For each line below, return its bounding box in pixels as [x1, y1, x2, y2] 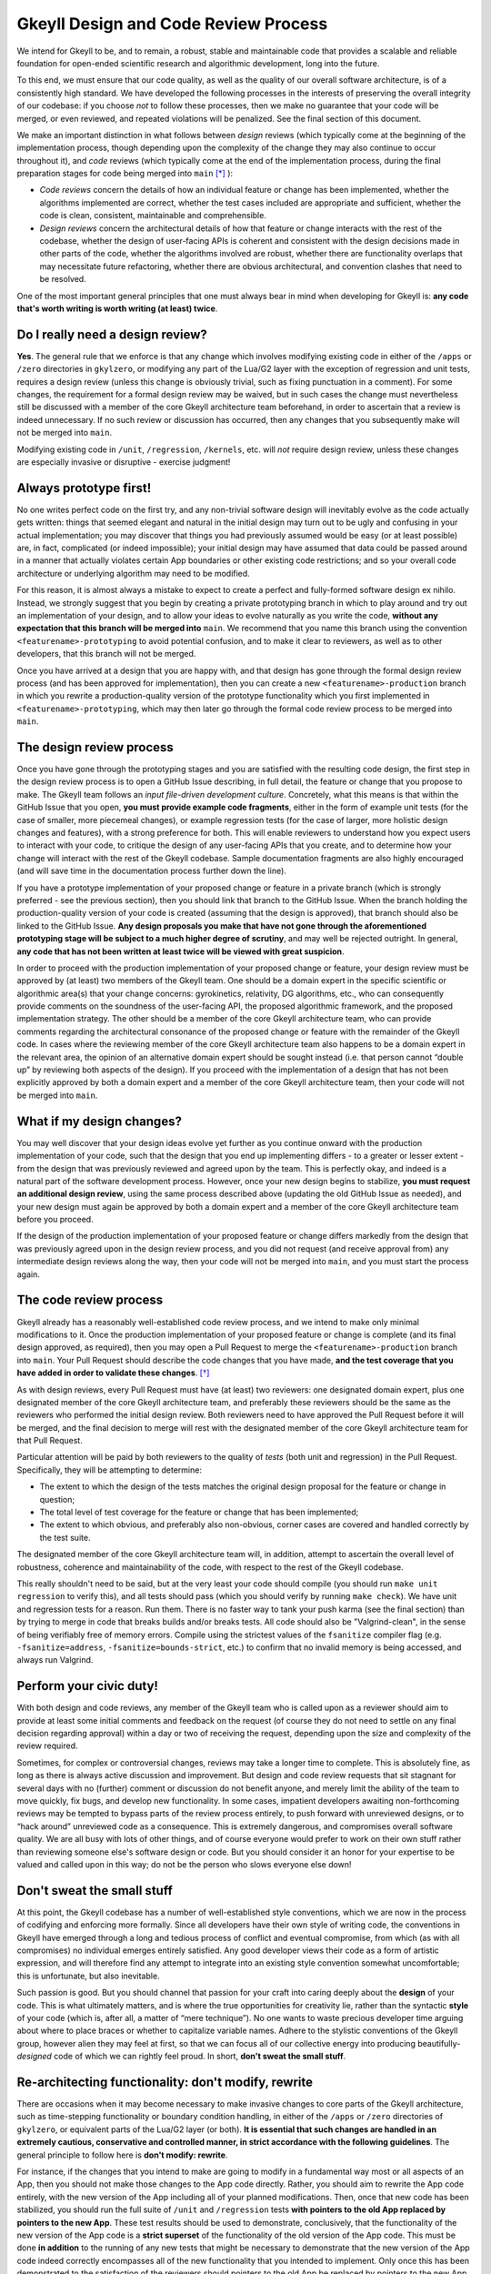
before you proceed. [16, 1214, 95, 1225]
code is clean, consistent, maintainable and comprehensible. [39, 210, 267, 221]
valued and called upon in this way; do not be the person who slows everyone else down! [16, 1858, 352, 1869]
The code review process [16, 1293, 164, 1308]
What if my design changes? [16, 1113, 182, 1129]
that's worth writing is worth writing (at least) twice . [16, 303, 218, 314]
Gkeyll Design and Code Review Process [16, 14, 328, 34]
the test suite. [39, 1532, 91, 1543]
